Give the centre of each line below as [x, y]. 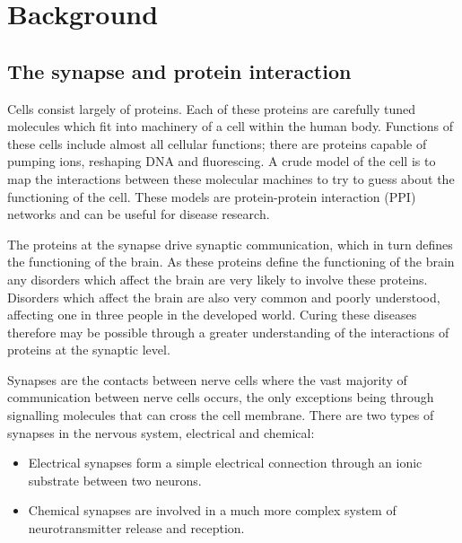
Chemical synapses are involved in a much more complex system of [212, 510]
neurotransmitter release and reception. [136, 528]
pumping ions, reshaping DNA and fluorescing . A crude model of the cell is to [222, 161]
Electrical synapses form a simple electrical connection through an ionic [225, 463]
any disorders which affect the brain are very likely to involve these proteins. [218, 279]
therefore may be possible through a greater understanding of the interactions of [228, 332]
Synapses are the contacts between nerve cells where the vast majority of [207, 379]
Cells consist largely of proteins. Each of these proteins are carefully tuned [212, 108]
